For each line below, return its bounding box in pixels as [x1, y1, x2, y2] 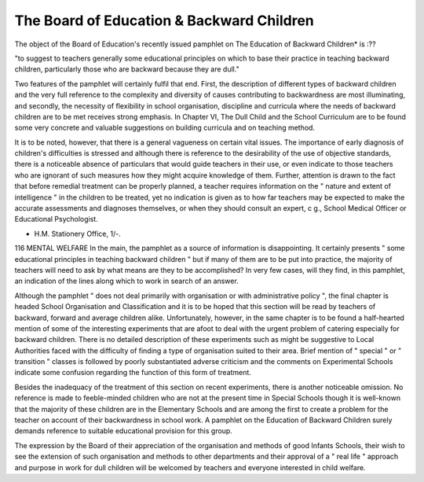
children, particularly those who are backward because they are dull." [14, 64, 239, 74]
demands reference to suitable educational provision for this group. [14, 426, 233, 436]
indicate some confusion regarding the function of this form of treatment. [14, 368, 251, 377]
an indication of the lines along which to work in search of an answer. [14, 276, 239, 286]
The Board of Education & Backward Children [14, 12, 314, 29]
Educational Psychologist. [14, 215, 98, 224]
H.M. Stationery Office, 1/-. [34, 229, 121, 238]
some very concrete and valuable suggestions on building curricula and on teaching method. [14, 123, 316, 133]
